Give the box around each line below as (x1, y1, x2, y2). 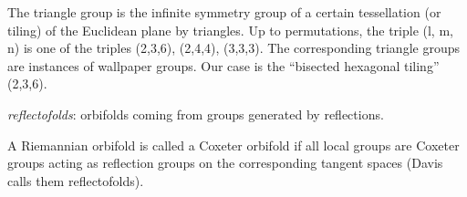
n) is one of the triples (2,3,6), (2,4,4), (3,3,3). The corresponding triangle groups (7, 38, 460, 57)
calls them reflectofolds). (7, 171, 144, 190)
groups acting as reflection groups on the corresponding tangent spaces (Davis (7, 153, 443, 172)
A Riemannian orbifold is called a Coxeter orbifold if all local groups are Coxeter (7, 135, 460, 154)
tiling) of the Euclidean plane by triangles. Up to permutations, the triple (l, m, (7, 20, 453, 39)
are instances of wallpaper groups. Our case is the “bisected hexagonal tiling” (7, 56, 440, 75)
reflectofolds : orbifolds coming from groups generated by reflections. (7, 104, 384, 123)
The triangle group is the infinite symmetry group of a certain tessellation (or (7, 3, 441, 21)
